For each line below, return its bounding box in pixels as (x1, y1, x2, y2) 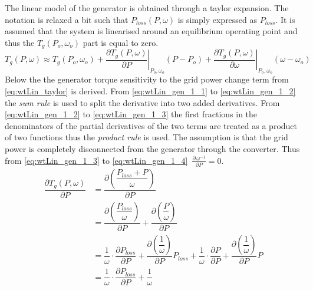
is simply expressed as (177, 13, 258, 25)
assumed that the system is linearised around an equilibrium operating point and (5, 25, 298, 37)
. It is (275, 13, 295, 25)
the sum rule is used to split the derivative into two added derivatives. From (5, 96, 280, 108)
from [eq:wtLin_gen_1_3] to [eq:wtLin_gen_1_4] (5, 154, 188, 166)
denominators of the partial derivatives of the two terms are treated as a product (5, 119, 298, 131)
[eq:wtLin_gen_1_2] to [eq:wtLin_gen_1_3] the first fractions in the (5, 108, 258, 120)
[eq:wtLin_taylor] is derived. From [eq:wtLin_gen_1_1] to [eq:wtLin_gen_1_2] (5, 85, 296, 97)
